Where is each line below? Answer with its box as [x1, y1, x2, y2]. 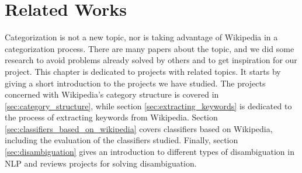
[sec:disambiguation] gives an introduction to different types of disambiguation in [5, 146, 294, 158]
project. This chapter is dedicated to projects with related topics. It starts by [5, 65, 281, 77]
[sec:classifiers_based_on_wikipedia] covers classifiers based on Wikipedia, [5, 122, 273, 134]
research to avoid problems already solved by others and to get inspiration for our [5, 54, 297, 66]
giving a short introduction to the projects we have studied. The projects [5, 77, 266, 89]
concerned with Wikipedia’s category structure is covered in [5, 88, 219, 101]
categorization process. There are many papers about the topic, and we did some [5, 42, 294, 54]
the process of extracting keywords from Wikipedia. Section [5, 111, 218, 123]
